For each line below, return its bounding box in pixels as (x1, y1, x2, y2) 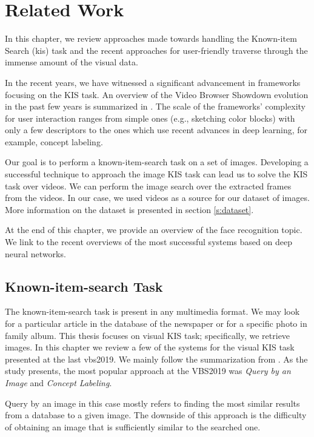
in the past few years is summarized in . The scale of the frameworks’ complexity (5, 100, 306, 113)
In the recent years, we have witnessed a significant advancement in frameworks (5, 76, 301, 88)
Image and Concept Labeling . (5, 376, 112, 389)
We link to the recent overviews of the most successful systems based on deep (5, 235, 292, 248)
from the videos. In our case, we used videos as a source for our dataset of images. (5, 191, 310, 204)
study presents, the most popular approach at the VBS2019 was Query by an (5, 364, 291, 377)
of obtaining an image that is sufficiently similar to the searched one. (5, 420, 261, 433)
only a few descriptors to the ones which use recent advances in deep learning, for (5, 123, 308, 136)
